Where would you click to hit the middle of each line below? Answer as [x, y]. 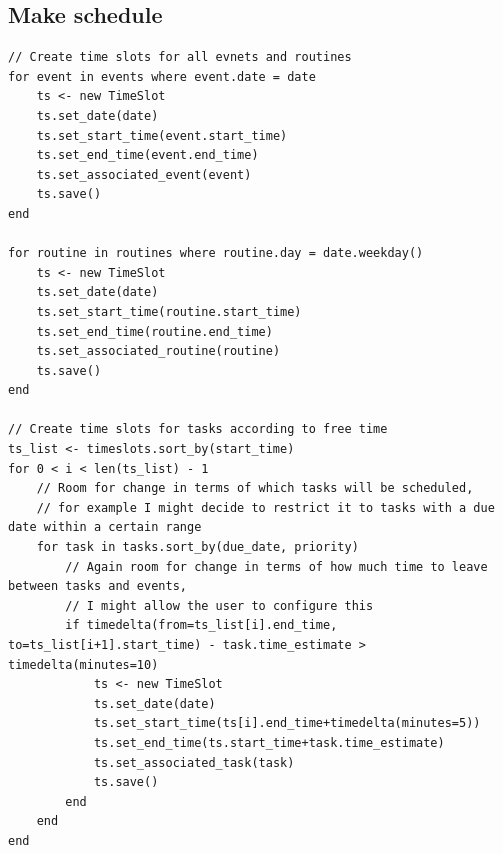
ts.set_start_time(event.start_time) [162, 135]
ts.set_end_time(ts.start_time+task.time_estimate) [269, 742]
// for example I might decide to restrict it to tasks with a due [265, 507]
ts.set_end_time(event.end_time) [147, 155]
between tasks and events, [97, 586]
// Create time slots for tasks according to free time [198, 429]
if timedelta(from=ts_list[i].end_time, [201, 625]
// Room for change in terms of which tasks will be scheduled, [255, 488]
